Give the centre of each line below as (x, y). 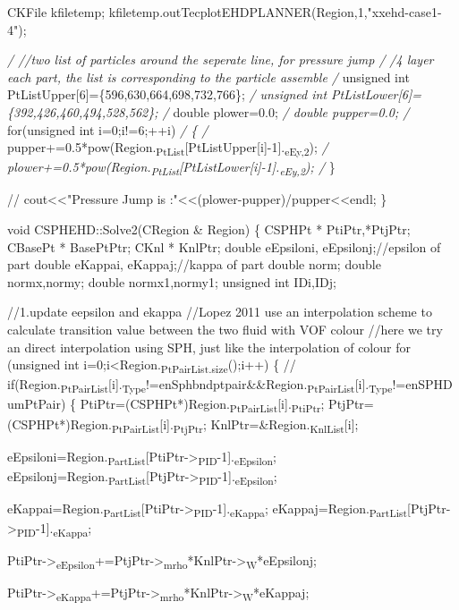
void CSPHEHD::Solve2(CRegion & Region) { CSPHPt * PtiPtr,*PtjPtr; (209, 229)
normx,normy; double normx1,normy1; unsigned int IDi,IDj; (172, 281)
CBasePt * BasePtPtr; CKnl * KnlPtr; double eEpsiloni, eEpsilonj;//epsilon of (224, 246)
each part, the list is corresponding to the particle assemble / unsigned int (208, 76)
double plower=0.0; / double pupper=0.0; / (291, 111)
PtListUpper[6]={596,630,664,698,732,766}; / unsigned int (167, 94)
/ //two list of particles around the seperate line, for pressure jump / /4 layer (221, 59)
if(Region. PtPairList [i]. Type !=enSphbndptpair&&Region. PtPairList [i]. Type (200, 385)
